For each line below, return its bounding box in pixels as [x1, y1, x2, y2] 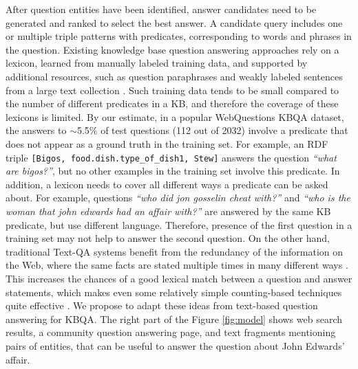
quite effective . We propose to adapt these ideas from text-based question [6, 298, 318, 313]
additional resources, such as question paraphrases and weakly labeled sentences [6, 69, 343, 83]
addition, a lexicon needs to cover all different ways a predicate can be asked [6, 177, 328, 191]
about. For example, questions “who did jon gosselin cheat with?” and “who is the [6, 190, 350, 205]
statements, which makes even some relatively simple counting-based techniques [6, 284, 342, 299]
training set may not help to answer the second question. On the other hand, [6, 231, 330, 245]
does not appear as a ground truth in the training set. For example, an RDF [6, 136, 328, 150]
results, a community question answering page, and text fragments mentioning [6, 325, 336, 339]
